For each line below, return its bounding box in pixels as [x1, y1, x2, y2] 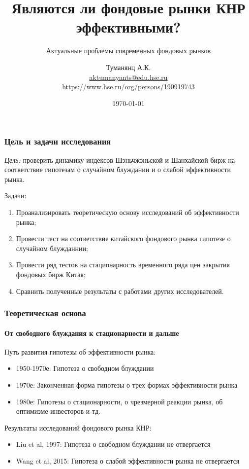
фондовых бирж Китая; [16, 269, 86, 279]
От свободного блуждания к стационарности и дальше [4, 327, 179, 338]
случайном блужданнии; [16, 243, 88, 253]
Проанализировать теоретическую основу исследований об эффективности [16, 207, 239, 217]
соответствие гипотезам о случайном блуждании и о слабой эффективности [4, 164, 231, 175]
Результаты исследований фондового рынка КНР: [4, 422, 152, 433]
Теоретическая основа [4, 307, 86, 319]
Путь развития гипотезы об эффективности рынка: [4, 346, 156, 357]
